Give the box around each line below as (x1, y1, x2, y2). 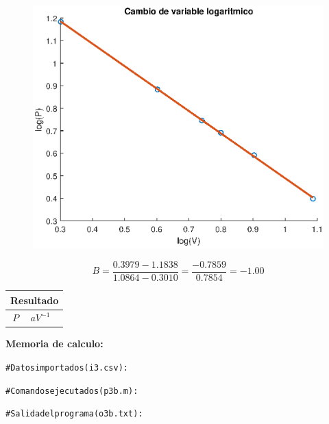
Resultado (10, 292, 59, 307)
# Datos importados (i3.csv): (5, 363, 128, 373)
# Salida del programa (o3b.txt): (5, 409, 143, 419)
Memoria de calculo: (5, 336, 103, 351)
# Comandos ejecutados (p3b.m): (5, 386, 138, 396)
